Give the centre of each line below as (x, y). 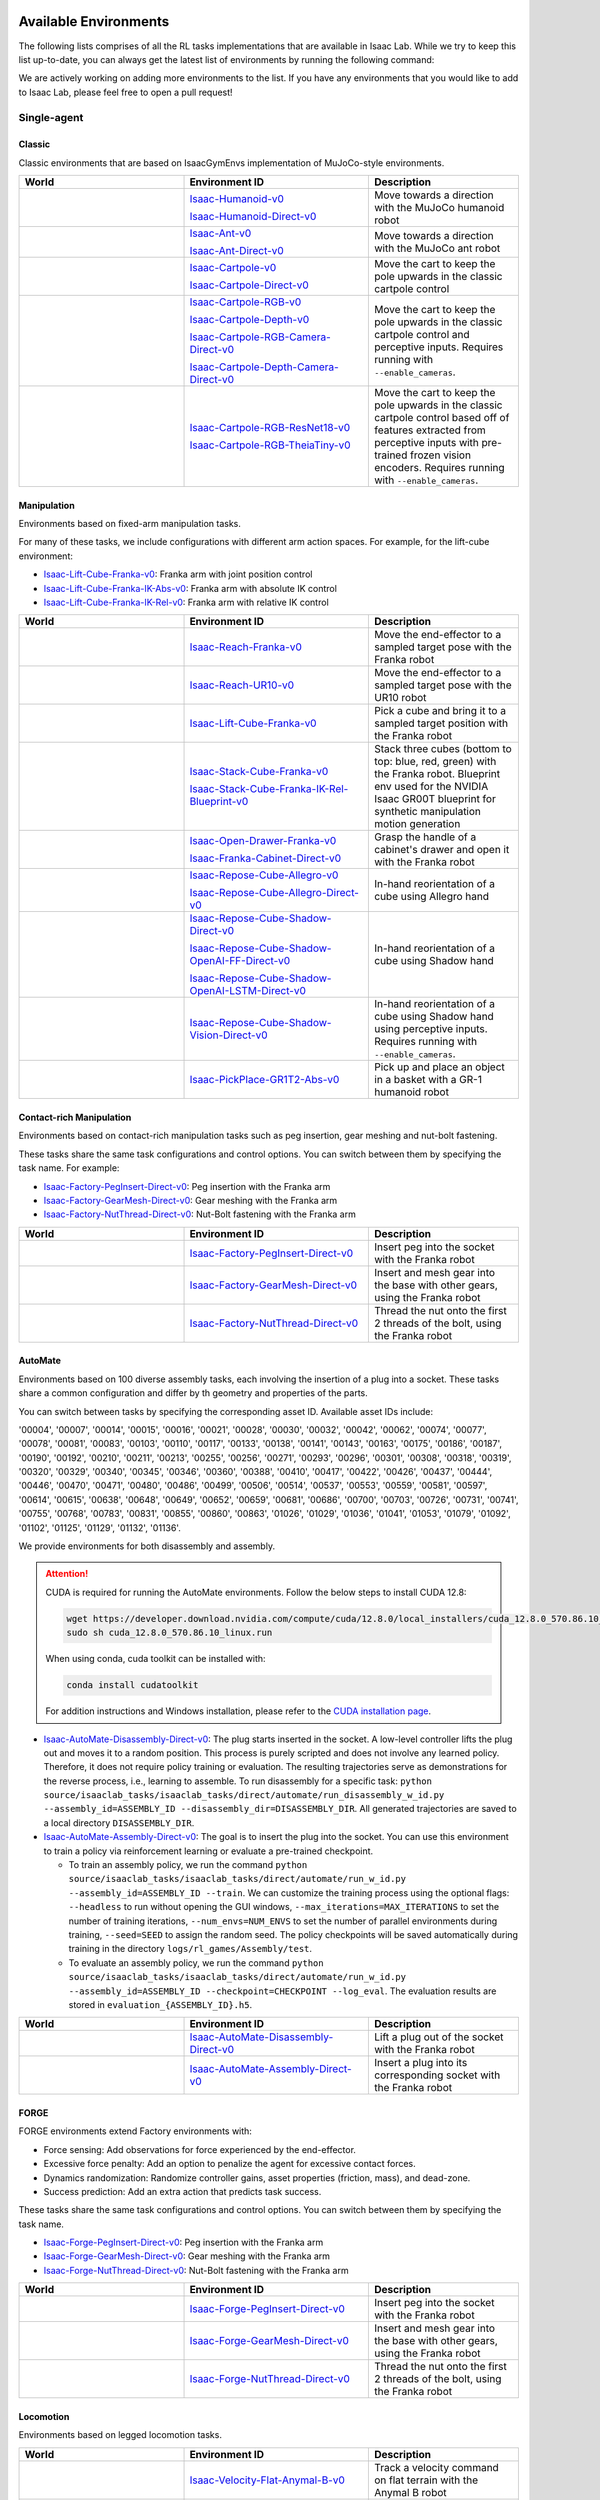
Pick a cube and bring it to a (440, 711)
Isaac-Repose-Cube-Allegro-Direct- (274, 893)
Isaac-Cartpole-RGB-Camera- (260, 337)
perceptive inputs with (427, 443)
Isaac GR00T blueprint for (435, 799)
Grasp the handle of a (425, 837)
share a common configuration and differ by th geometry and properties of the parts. (193, 1393)
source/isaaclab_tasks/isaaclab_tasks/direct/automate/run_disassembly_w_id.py (244, 1795)
